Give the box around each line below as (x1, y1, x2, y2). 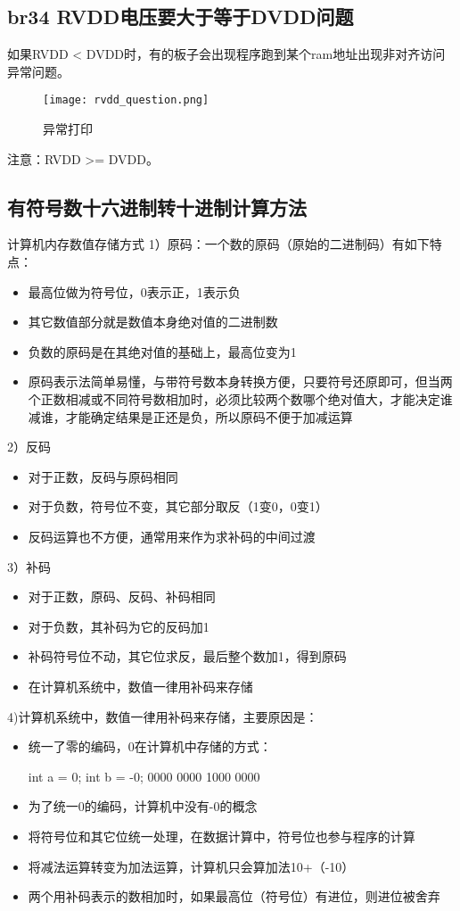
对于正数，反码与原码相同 (28, 467, 178, 485)
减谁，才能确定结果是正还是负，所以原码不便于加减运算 (28, 407, 353, 426)
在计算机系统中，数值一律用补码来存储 (28, 676, 253, 695)
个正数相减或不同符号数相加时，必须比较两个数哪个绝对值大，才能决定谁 (28, 390, 453, 408)
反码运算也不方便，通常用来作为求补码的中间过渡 (28, 526, 316, 545)
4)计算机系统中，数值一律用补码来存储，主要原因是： (7, 707, 318, 725)
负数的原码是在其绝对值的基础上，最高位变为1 (28, 342, 297, 360)
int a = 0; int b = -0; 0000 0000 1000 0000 (28, 766, 260, 785)
